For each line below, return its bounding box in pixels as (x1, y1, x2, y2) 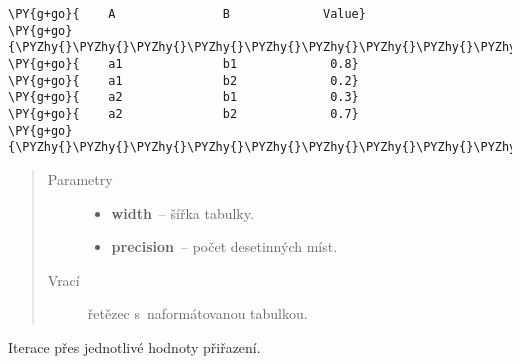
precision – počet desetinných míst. (111, 236, 338, 257)
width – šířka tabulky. (111, 202, 254, 223)
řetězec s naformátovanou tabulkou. (87, 303, 308, 324)
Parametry (47, 168, 113, 189)
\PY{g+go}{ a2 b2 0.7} (8, 106, 359, 121)
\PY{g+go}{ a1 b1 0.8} (8, 56, 359, 71)
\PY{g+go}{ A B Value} (8, 7, 366, 21)
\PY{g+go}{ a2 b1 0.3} (8, 90, 359, 105)
